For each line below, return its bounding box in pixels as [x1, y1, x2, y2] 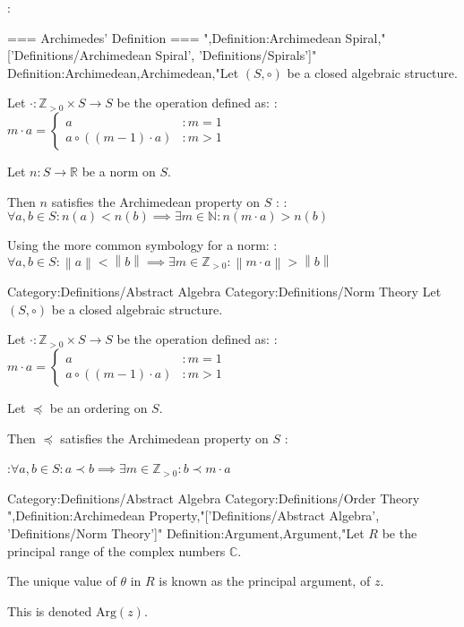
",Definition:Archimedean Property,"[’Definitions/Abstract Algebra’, [7, 506, 380, 525]
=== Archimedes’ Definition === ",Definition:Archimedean [7, 28, 341, 47]
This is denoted [7, 601, 92, 620]
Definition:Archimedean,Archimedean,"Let [7, 63, 239, 82]
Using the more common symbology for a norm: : [7, 236, 278, 254]
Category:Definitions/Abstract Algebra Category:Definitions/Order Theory [7, 488, 420, 507]
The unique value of [7, 571, 116, 590]
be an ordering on [49, 399, 148, 417]
